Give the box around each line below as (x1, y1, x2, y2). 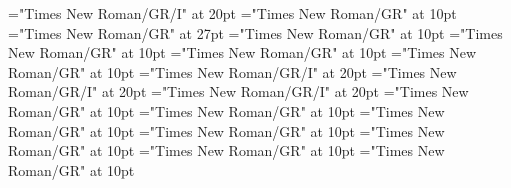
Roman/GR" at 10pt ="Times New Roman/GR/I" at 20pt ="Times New (8, 61, 457, 82)
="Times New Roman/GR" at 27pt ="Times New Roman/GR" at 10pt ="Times (8, 22, 503, 43)
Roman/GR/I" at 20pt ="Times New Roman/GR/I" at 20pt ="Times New (8, 81, 469, 102)
